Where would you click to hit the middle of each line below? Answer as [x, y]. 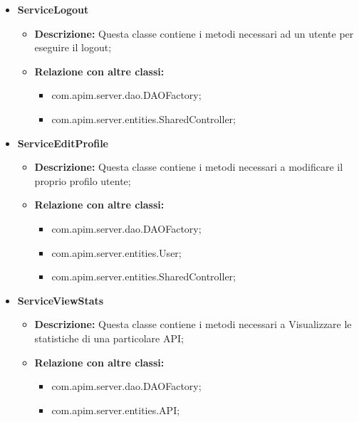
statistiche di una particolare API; [109, 338]
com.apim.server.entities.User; [116, 252]
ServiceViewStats [61, 300]
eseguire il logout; [73, 47]
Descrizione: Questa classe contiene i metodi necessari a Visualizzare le [193, 324]
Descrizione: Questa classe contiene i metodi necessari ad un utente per [194, 33]
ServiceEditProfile [63, 143]
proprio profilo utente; [83, 180]
